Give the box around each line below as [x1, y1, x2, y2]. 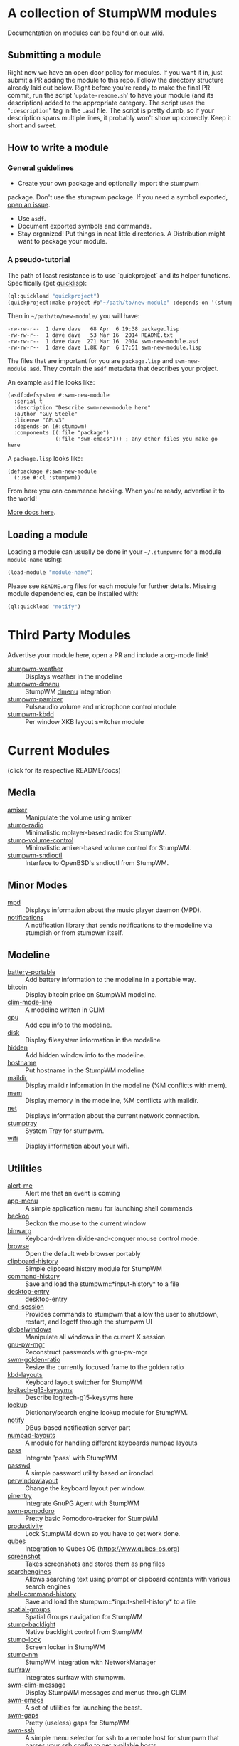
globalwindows [7, 1325, 52, 1334]
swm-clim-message [7, 1680, 66, 1689]
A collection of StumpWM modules [7, 5, 217, 21]
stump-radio [7, 820, 44, 829]
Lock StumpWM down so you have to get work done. [25, 1530, 181, 1538]
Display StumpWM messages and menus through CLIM [25, 1688, 187, 1697]
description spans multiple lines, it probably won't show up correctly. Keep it [7, 113, 232, 122]
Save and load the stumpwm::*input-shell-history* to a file [25, 1597, 196, 1606]
